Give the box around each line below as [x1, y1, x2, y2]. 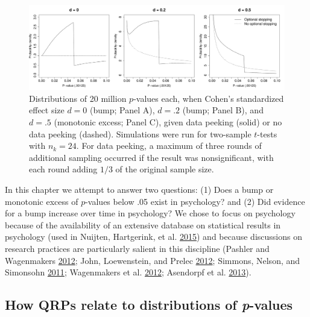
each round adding [29, 163, 98, 175]
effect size [29, 104, 65, 116]
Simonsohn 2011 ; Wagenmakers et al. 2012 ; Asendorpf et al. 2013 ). [5, 266, 251, 278]
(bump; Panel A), [90, 104, 155, 116]
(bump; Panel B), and [182, 104, 264, 116]
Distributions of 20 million [29, 92, 127, 104]
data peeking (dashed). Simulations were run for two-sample [29, 127, 251, 140]
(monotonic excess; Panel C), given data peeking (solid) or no [54, 115, 282, 128]
